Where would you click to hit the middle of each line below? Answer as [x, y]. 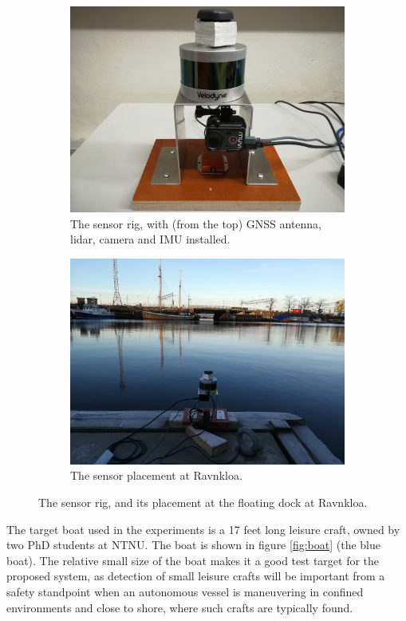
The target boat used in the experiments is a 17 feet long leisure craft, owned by [203, 529]
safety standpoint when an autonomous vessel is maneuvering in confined [185, 591]
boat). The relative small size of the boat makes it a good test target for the [193, 560]
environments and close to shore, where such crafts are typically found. [180, 607]
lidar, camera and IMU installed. [150, 239]
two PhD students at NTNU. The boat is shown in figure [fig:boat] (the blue [193, 545]
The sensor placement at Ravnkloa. [156, 475]
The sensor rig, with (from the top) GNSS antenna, [196, 223]
